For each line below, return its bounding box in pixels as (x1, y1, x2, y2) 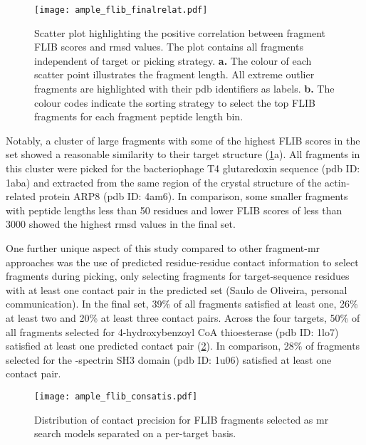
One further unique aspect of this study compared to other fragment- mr (6, 240, 320, 255)
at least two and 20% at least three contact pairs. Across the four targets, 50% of (6, 310, 360, 325)
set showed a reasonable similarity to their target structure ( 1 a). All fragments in (6, 147, 360, 162)
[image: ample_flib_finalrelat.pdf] (34, 5, 208, 15)
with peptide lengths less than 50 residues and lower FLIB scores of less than (6, 202, 343, 217)
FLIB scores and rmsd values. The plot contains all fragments (34, 39, 303, 54)
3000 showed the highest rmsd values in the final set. (6, 216, 236, 231)
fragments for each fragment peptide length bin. (34, 109, 244, 124)
